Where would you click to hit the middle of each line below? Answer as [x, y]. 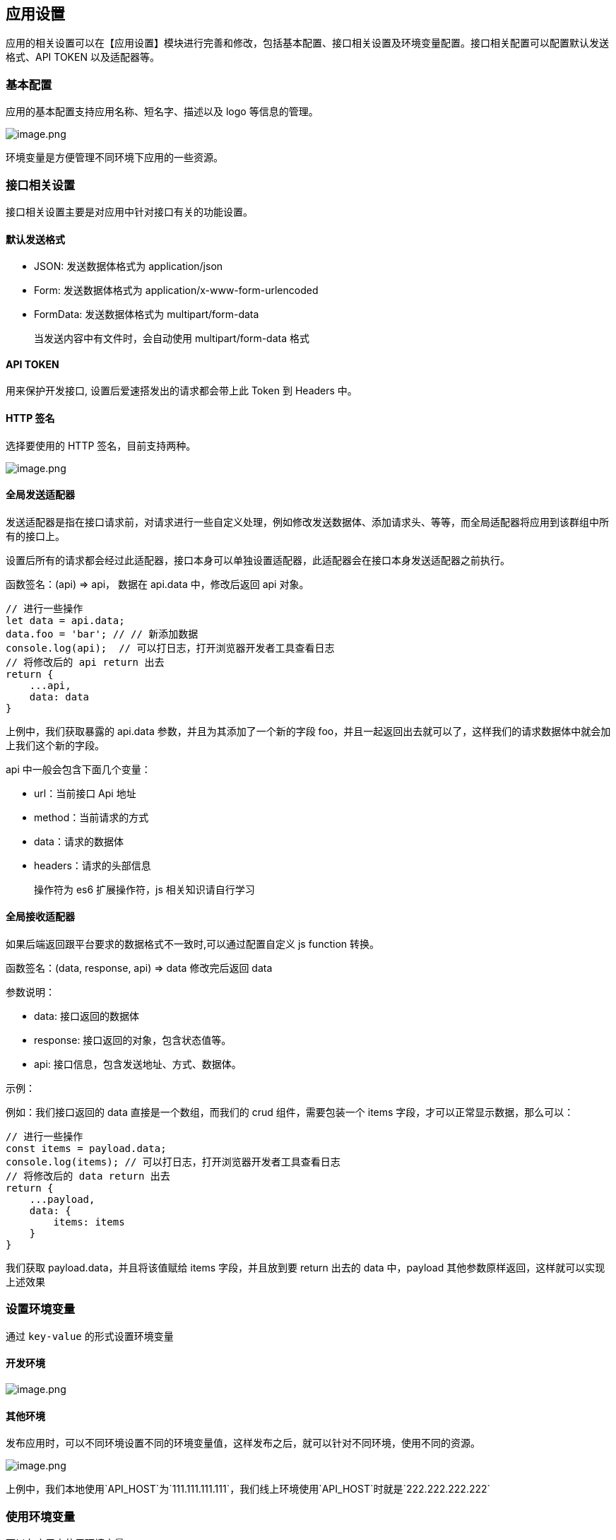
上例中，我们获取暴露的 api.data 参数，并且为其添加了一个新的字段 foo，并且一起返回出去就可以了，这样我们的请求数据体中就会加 [308, 731]
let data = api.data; [65, 620]
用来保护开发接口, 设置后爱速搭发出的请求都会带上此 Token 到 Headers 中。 [182, 391]
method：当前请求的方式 [91, 817]
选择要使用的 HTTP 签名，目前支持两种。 [101, 445]
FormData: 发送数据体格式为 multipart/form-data [147, 315]
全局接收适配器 [40, 917]
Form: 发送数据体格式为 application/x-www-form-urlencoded [176, 290]
